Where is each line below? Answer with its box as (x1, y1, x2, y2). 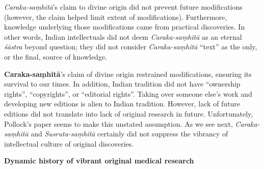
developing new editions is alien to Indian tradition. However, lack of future (4, 98, 241, 109)
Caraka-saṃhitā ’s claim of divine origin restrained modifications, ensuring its (4, 68, 252, 79)
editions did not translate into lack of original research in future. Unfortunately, (4, 108, 253, 119)
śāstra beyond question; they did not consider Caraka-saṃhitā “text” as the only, (4, 41, 257, 52)
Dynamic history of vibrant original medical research (4, 155, 194, 166)
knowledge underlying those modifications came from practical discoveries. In (4, 21, 245, 32)
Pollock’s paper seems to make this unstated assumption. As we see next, (4, 118, 233, 129)
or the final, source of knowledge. (4, 51, 107, 62)
